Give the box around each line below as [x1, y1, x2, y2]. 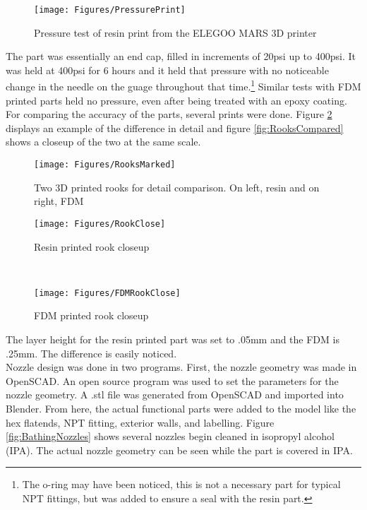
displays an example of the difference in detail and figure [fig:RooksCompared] [6, 120, 344, 135]
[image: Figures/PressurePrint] [34, 5, 186, 15]
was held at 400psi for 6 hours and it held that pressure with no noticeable [6, 62, 329, 77]
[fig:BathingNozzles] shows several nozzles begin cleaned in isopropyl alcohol [6, 429, 335, 444]
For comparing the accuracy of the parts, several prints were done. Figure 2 [6, 107, 332, 121]
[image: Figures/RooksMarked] [34, 160, 176, 170]
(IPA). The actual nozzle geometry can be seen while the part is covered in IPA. [6, 442, 353, 457]
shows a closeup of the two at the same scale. [6, 134, 201, 149]
